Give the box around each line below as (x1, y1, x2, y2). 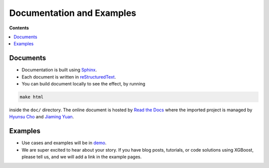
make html (19, 94, 44, 99)
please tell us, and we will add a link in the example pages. (21, 154, 142, 160)
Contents (9, 25, 29, 31)
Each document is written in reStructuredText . (21, 74, 117, 80)
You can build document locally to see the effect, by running (21, 81, 145, 87)
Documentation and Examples (9, 7, 136, 18)
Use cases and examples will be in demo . (21, 140, 107, 146)
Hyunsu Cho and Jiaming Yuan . (9, 114, 74, 120)
